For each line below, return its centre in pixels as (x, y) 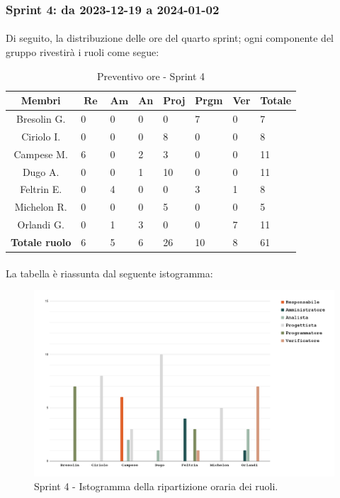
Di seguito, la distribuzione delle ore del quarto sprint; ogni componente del (170, 38)
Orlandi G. (41, 225)
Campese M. (41, 154)
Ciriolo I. (41, 136)
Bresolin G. (41, 119)
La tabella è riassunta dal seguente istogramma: (109, 273)
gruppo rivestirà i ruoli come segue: (83, 52)
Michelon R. (41, 207)
